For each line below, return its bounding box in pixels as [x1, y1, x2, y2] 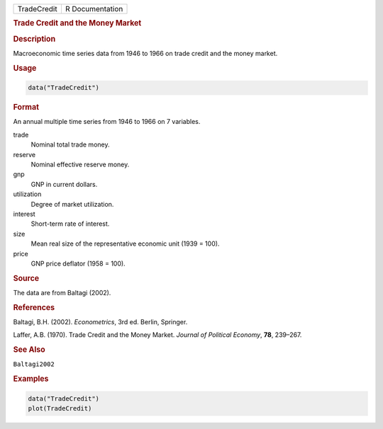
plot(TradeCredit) [28, 404, 92, 413]
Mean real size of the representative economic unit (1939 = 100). [30, 239, 220, 248]
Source [13, 273, 40, 283]
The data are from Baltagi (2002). [13, 288, 111, 297]
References [13, 302, 55, 312]
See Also [13, 345, 45, 355]
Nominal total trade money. [30, 140, 110, 149]
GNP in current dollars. [30, 180, 98, 188]
